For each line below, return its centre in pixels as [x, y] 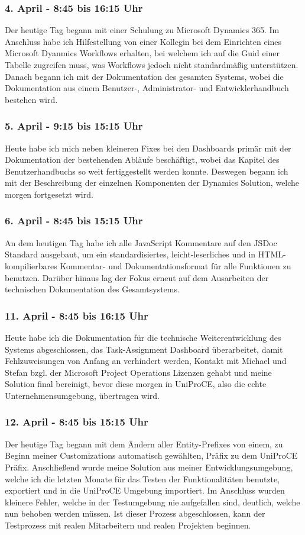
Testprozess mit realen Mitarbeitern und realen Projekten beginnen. [128, 525]
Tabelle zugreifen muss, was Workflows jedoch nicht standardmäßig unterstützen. [152, 65]
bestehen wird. [31, 99]
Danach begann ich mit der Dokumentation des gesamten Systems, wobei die [144, 76]
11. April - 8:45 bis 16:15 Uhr [77, 315]
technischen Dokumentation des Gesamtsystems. [92, 289]
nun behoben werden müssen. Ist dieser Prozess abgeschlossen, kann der [135, 513]
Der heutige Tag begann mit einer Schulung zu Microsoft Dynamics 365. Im [142, 30]
